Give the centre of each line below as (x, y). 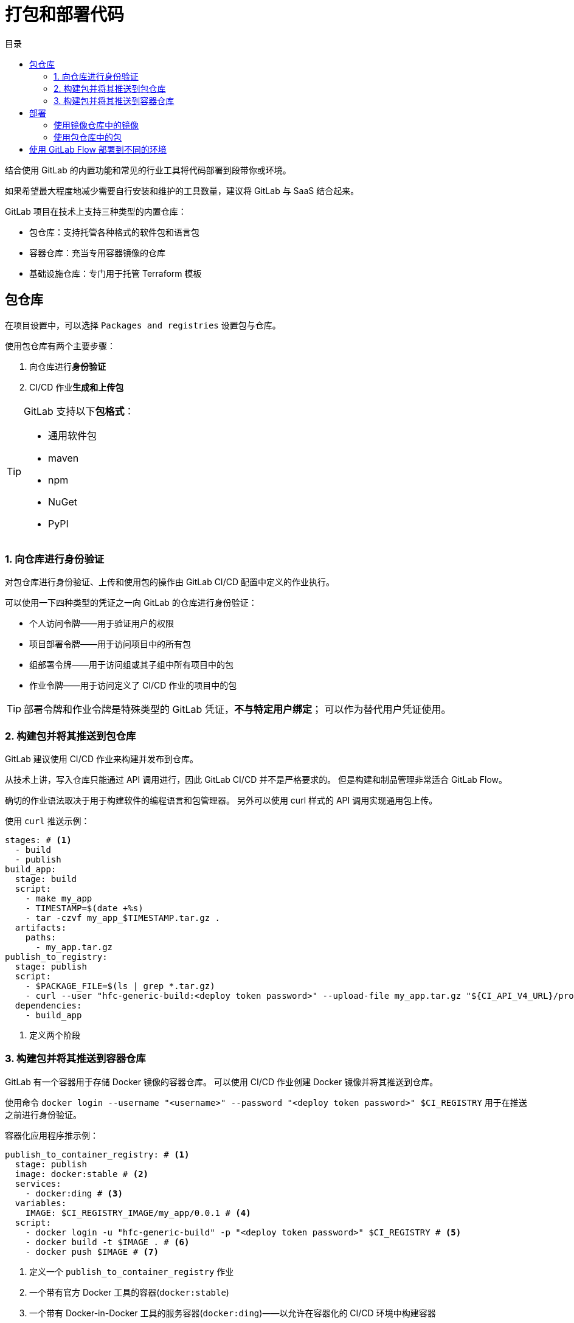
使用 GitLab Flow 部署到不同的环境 (98, 149)
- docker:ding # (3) (74, 1193)
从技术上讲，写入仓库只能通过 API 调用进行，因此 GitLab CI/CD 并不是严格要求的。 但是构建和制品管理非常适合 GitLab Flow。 (256, 780)
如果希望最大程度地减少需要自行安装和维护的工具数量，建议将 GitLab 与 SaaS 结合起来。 (182, 190)
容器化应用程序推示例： (52, 1135)
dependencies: (48, 1006)
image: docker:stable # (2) (82, 1174)
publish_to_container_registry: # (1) (97, 1154)
